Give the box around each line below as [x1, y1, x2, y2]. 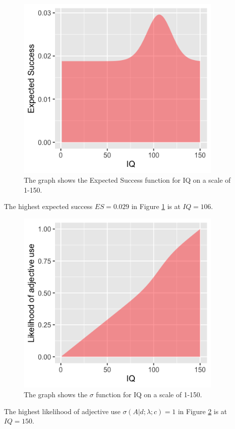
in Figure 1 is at [131, 201, 180, 212]
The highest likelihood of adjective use [4, 406, 121, 416]
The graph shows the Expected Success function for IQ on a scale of [24, 175, 231, 185]
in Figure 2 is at [177, 406, 227, 416]
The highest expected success [4, 201, 93, 212]
